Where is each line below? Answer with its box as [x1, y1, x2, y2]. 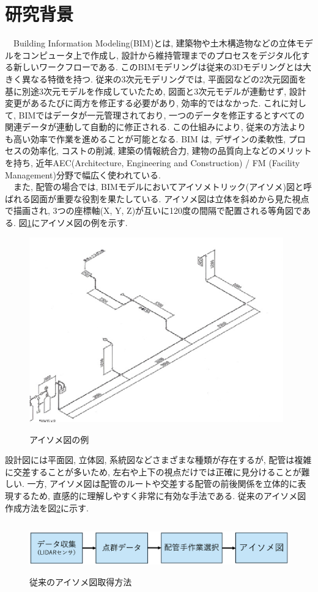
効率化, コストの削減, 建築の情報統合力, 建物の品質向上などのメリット [30, 144, 312, 157]
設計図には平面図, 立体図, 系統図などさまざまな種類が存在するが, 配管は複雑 [5, 453, 312, 466]
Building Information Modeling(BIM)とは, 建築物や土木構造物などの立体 [13, 37, 296, 49]
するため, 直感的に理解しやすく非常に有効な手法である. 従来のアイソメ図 [13, 489, 306, 502]
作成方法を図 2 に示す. [5, 501, 89, 514]
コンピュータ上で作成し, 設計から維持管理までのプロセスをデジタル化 [21, 48, 301, 61]
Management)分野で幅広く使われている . [5, 168, 161, 181]
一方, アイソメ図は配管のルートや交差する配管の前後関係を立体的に [27, 477, 298, 490]
